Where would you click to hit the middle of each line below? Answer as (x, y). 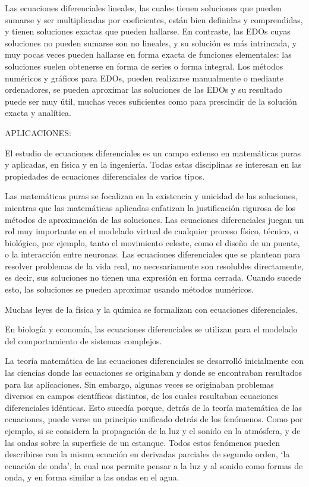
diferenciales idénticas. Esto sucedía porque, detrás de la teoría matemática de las (154, 407)
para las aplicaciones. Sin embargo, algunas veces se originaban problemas (139, 384)
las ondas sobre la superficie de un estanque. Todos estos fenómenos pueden (143, 442)
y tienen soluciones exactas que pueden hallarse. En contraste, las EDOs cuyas (148, 31)
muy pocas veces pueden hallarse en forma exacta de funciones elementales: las (148, 54)
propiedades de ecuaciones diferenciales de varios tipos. (105, 176)
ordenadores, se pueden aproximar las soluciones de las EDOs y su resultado (144, 89)
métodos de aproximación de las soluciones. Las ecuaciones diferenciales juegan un (154, 219)
